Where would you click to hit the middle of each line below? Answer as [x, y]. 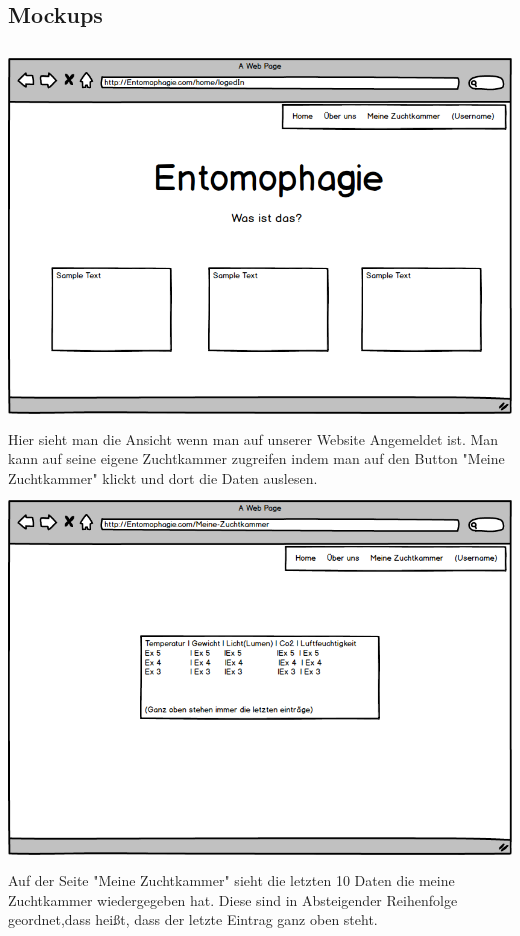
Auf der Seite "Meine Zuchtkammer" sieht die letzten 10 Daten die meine [231, 880]
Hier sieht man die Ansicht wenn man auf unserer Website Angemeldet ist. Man [253, 438]
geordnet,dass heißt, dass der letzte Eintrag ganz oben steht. [193, 919]
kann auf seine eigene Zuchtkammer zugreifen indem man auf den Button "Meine [256, 458]
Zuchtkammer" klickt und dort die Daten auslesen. [163, 477]
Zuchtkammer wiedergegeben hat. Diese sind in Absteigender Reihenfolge [233, 899]
